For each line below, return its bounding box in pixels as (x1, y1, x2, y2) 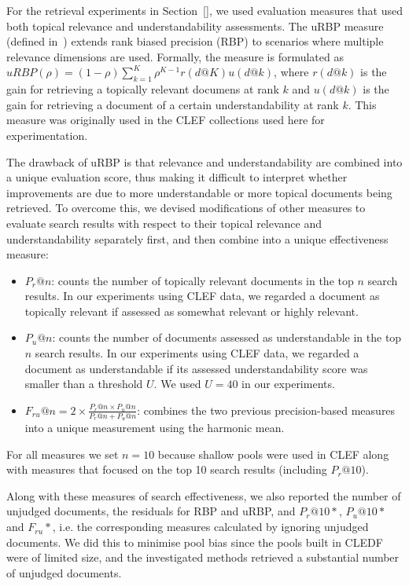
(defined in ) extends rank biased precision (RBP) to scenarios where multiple (6, 33, 384, 49)
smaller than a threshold (24, 375, 143, 392)
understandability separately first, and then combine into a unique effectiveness (6, 230, 389, 247)
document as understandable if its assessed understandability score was (24, 360, 368, 376)
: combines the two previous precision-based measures (137, 401, 396, 418)
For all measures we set (6, 445, 119, 462)
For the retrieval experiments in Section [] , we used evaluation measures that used (6, 2, 403, 18)
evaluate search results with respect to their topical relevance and (6, 214, 322, 231)
